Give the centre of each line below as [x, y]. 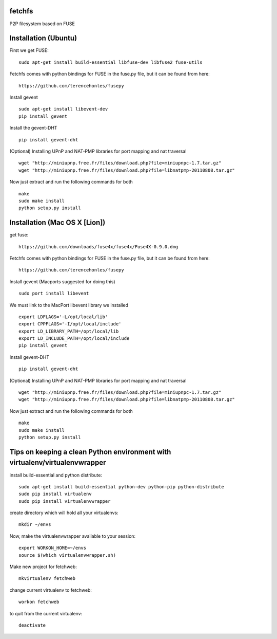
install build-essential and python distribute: [56, 475]
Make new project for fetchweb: [43, 567]
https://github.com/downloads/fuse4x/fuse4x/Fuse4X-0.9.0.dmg [98, 247]
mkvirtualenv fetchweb [47, 579]
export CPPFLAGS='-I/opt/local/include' [70, 324]
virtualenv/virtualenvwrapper [58, 463]
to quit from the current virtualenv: [46, 613]
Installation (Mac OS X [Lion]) [57, 223]
